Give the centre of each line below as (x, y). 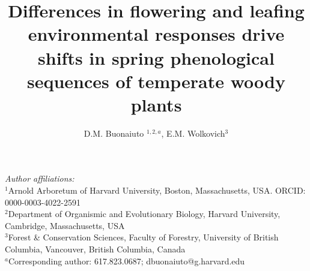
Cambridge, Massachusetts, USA (65, 225)
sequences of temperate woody (156, 81)
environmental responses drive (156, 34)
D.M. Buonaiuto (114, 133)
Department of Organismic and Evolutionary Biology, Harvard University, (144, 214)
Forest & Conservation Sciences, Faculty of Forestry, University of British (143, 237)
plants (156, 104)
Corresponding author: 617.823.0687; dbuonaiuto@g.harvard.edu (126, 261)
